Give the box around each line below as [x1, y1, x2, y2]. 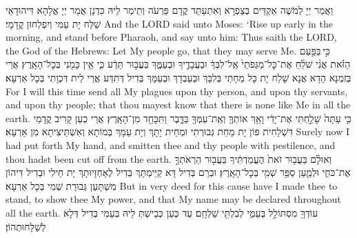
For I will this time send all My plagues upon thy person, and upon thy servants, [6, 83, 348, 98]
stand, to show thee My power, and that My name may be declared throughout [6, 192, 341, 206]
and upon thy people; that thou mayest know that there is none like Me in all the [6, 97, 351, 112]
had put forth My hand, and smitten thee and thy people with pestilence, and [6, 137, 336, 152]
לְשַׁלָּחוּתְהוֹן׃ [6, 219, 46, 233]
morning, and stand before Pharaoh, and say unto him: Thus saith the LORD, [6, 30, 337, 44]
